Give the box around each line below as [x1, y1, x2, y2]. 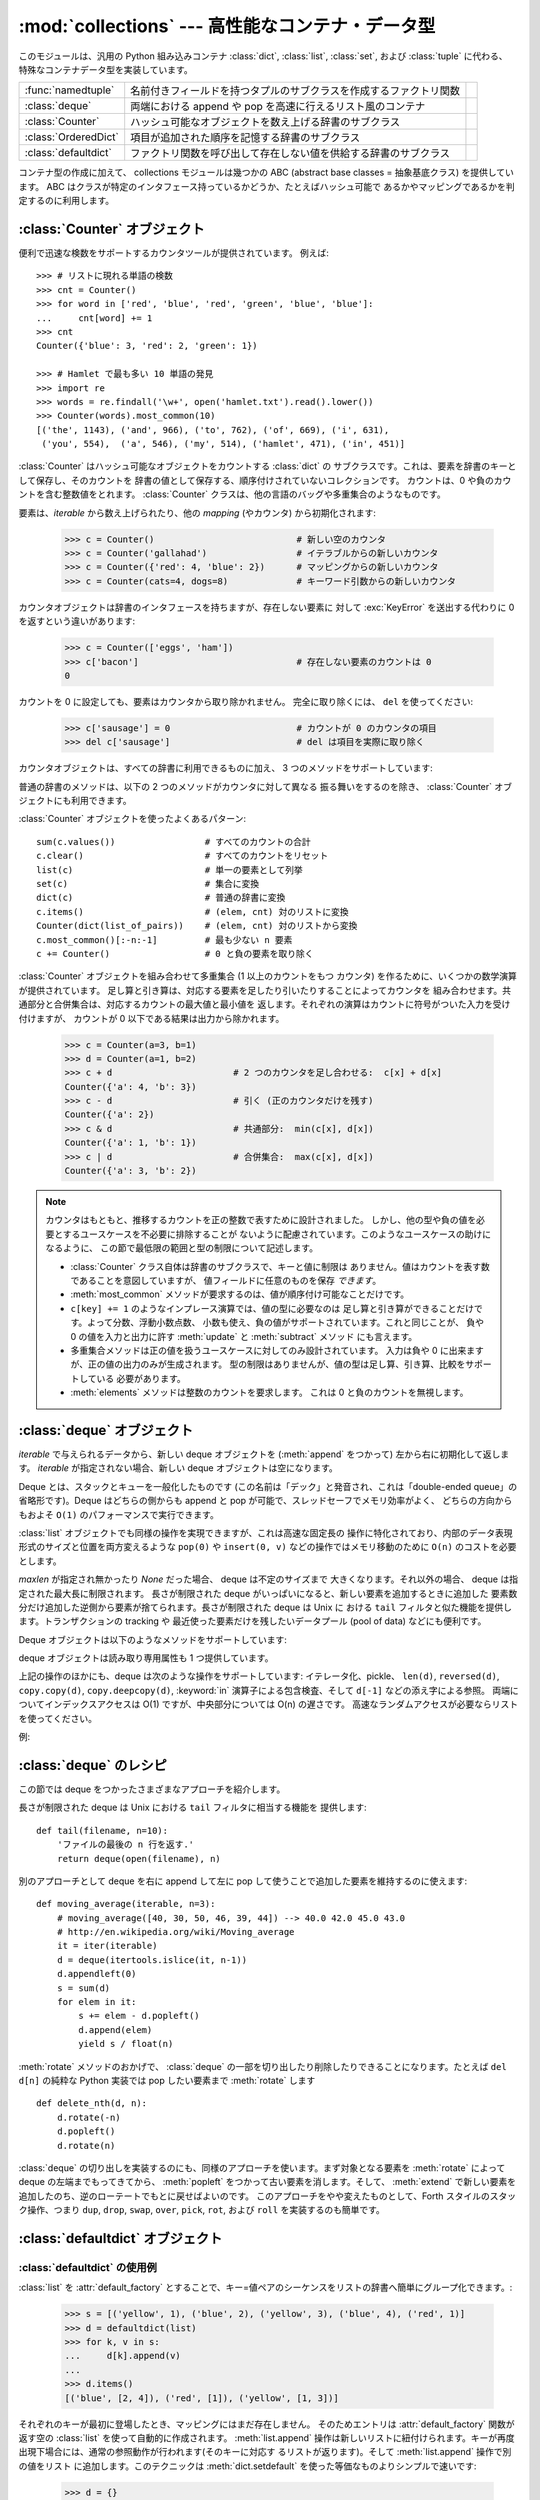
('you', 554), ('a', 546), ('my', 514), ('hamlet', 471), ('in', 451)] [41, 438, 406, 450]
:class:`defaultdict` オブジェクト [18, 2230, 223, 2247]
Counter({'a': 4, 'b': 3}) [64, 1081, 197, 1092]
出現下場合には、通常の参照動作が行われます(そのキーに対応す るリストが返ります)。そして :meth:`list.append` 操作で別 [18, 2446, 512, 2458]
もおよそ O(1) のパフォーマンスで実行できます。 [18, 1508, 219, 1520]
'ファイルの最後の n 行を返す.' [56, 1839, 195, 1850]
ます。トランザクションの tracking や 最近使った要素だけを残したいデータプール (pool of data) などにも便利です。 [18, 1615, 487, 1627]
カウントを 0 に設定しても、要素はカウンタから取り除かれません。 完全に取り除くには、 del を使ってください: [18, 695, 474, 707]
